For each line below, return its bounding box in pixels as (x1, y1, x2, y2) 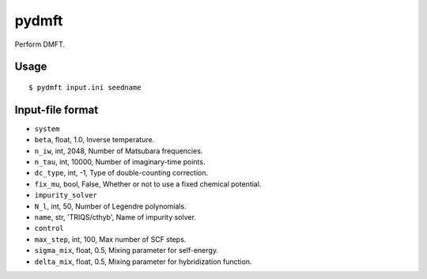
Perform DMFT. (14, 40, 65, 49)
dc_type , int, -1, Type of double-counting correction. (34, 168, 209, 178)
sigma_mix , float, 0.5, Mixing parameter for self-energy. (34, 246, 219, 255)
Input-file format (14, 103, 99, 116)
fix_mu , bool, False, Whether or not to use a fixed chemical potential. (34, 179, 262, 189)
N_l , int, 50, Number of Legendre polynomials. (34, 202, 187, 211)
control (34, 224, 65, 233)
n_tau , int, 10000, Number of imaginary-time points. (34, 157, 206, 167)
